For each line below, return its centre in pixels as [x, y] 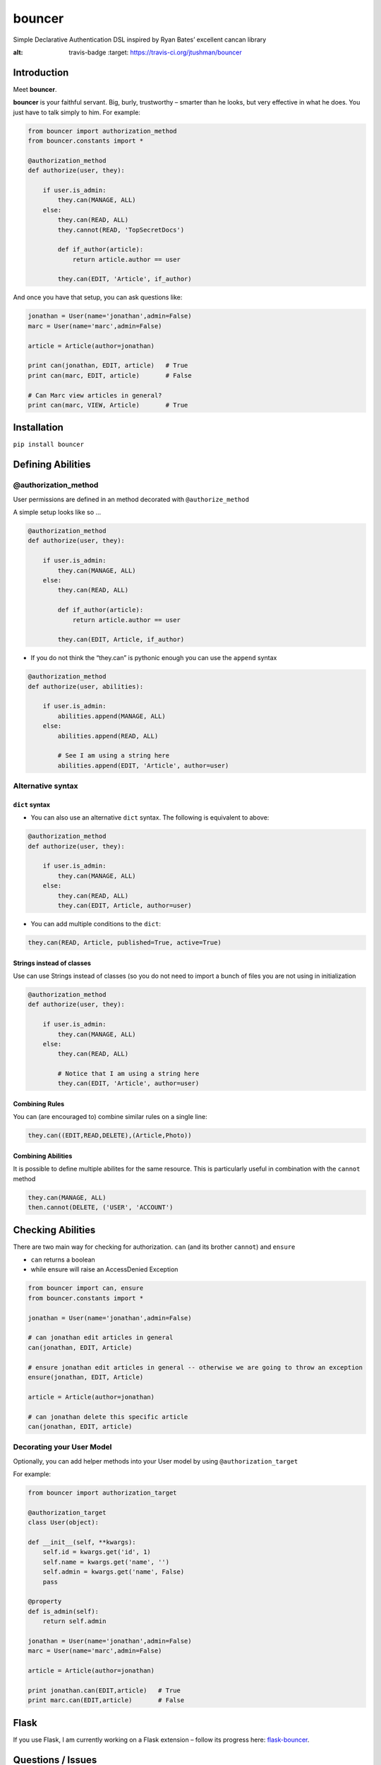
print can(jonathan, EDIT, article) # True [108, 366]
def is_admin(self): [63, 1611]
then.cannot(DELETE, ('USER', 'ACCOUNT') [101, 1208]
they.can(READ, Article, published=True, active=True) [125, 943]
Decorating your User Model [62, 1447]
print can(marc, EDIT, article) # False [110, 375]
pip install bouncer [49, 444]
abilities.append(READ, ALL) [108, 736]
